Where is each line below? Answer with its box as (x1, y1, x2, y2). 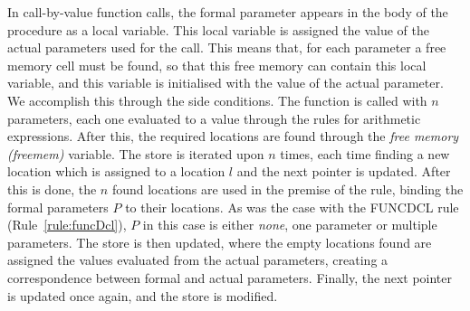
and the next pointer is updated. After (236, 162, 451, 181)
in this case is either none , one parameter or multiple (142, 215, 437, 234)
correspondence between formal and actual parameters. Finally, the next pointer (7, 268, 452, 287)
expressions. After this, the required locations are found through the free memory (7, 127, 459, 146)
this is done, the (7, 179, 97, 198)
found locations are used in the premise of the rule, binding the (111, 179, 464, 198)
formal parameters (7, 197, 109, 216)
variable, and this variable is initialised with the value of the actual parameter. (7, 73, 444, 92)
